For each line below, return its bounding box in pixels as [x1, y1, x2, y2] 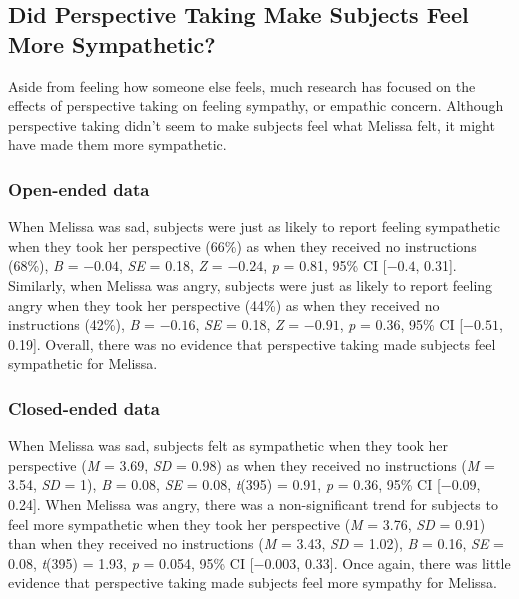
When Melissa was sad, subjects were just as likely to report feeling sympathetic [8, 216, 500, 237]
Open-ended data [8, 176, 150, 201]
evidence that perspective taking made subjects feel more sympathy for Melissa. [8, 572, 497, 593]
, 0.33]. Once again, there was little [296, 552, 511, 573]
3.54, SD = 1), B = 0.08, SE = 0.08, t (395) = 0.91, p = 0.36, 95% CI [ [8, 474, 441, 495]
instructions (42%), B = [8, 314, 155, 335]
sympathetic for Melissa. [8, 353, 158, 374]
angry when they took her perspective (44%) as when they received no [8, 294, 440, 315]
